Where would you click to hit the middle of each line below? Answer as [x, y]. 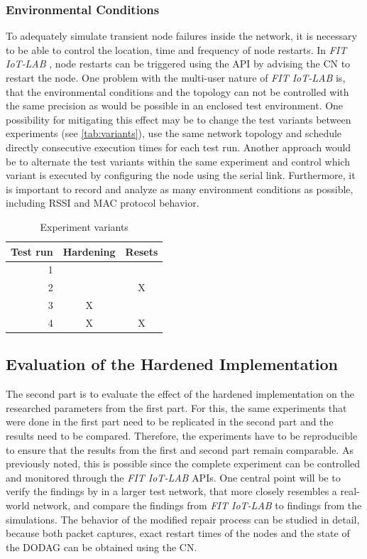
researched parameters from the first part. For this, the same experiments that [176, 407]
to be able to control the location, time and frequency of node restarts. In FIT [176, 49]
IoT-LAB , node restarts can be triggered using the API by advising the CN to [178, 64]
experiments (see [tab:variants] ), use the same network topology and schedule [174, 133]
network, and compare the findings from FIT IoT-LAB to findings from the [197, 505]
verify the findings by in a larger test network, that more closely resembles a [171, 491]
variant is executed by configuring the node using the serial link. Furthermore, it [181, 175]
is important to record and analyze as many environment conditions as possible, [180, 189]
